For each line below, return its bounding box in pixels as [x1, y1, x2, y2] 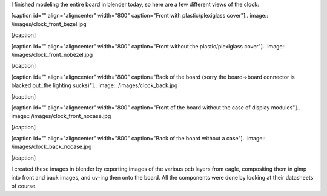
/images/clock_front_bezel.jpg [11, 20, 87, 27]
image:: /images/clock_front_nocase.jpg [11, 113, 111, 120]
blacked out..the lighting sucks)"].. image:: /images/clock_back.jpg [11, 82, 178, 89]
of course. [11, 182, 38, 190]
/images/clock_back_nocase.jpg [11, 143, 92, 151]
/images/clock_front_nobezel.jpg [11, 51, 93, 58]
